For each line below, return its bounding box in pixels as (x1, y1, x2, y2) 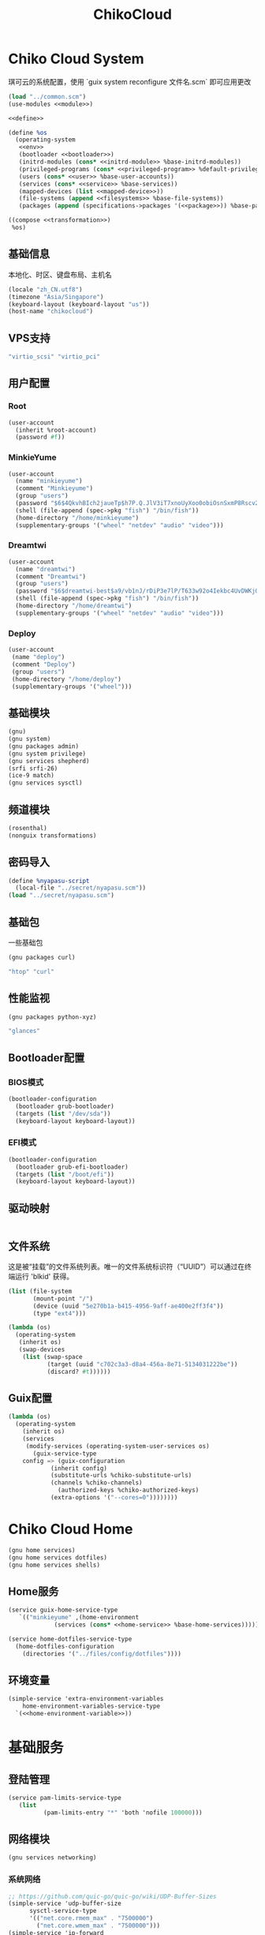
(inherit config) (50, 1464, 108, 1473)
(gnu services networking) (8, 1854, 97, 1862)
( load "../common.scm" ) (8, 92, 87, 100)
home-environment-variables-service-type (22, 1702, 160, 1710)
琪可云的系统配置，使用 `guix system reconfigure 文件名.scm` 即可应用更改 (8, 77, 252, 86)
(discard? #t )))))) (47, 1368, 111, 1375)
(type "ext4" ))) (32, 1309, 87, 1317)
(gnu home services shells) (8, 1561, 101, 1569)
